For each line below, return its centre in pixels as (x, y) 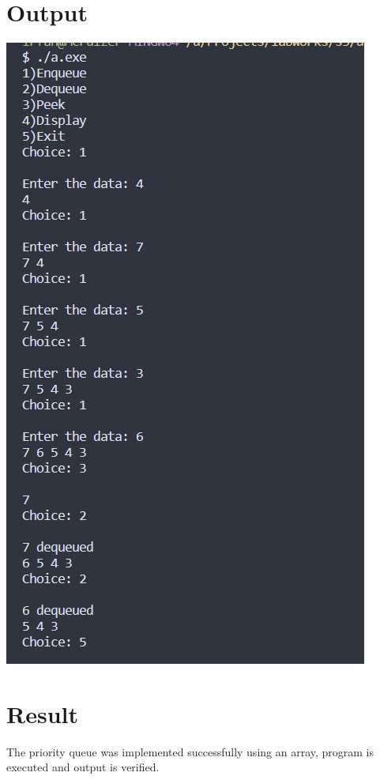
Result (42, 713)
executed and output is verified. (83, 767)
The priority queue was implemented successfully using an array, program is (190, 751)
